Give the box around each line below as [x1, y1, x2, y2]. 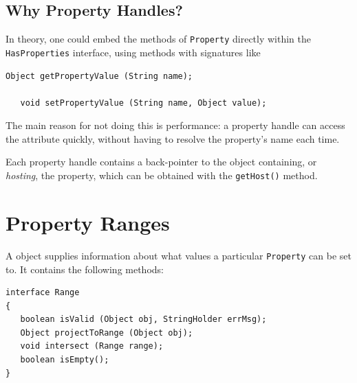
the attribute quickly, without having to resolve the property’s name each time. [6, 131, 340, 146]
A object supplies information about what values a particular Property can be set [6, 248, 352, 262]
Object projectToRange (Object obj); [20, 327, 193, 338]
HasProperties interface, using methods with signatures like [6, 45, 261, 59]
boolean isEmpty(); [20, 355, 109, 365]
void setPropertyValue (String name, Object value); [20, 97, 267, 108]
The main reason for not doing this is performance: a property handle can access [6, 118, 345, 132]
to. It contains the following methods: [6, 262, 164, 276]
